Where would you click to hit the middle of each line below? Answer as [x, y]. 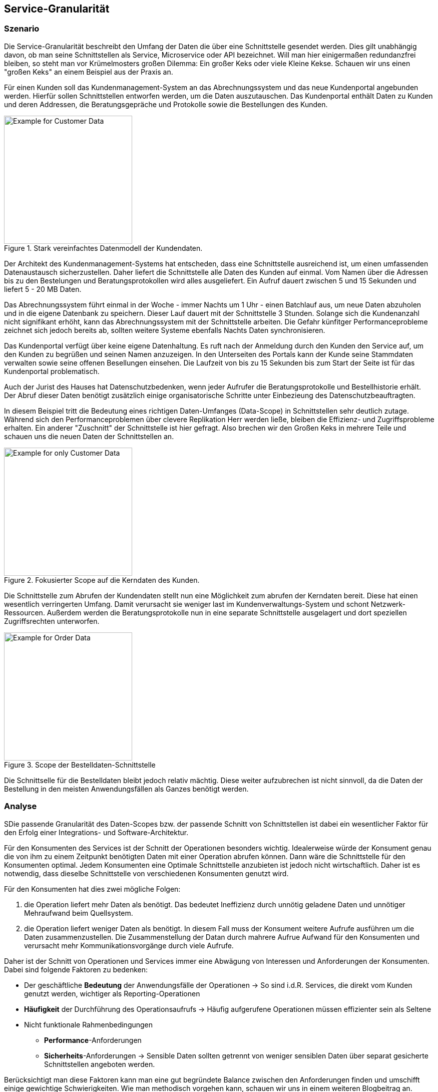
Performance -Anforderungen [93, 1040]
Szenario [22, 29]
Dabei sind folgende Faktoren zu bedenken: [76, 969]
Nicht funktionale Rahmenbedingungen [89, 1024]
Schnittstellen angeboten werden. [100, 1064]
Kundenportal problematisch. [52, 371]
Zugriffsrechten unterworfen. [52, 621]
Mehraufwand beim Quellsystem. [79, 913]
